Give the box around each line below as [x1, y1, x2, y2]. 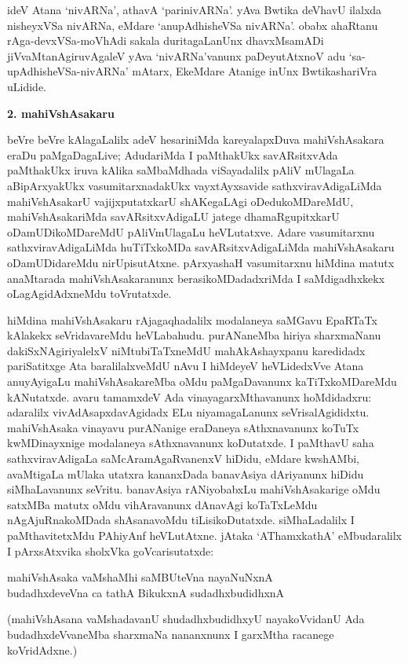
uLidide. [7, 78, 46, 94]
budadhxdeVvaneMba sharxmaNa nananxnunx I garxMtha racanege [7, 625, 334, 642]
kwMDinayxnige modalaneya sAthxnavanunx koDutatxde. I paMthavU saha [7, 435, 374, 451]
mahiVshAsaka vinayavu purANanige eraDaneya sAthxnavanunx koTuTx [7, 419, 359, 435]
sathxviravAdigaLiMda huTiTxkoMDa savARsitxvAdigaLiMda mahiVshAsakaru [7, 239, 395, 255]
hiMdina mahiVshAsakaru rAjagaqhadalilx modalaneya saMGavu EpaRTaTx [7, 311, 377, 328]
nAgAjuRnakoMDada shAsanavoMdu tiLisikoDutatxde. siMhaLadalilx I [7, 512, 355, 528]
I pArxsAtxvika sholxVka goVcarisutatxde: [7, 542, 214, 559]
